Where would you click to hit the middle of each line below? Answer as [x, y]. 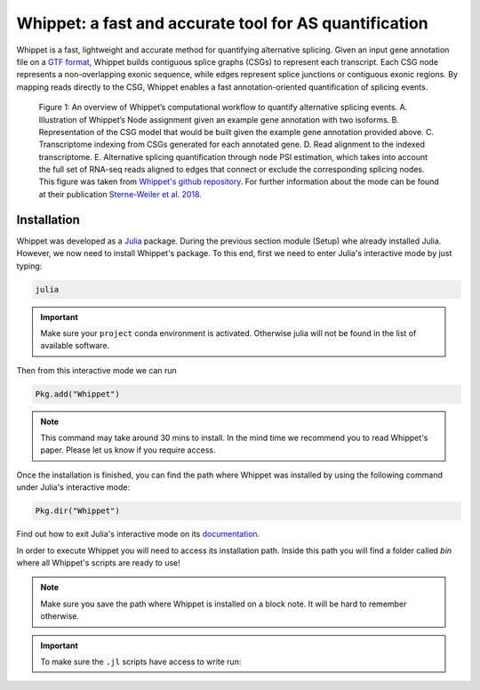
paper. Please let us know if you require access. [128, 450]
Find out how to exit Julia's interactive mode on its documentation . [138, 534]
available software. [75, 346]
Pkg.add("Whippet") [77, 394]
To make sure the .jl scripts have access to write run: [141, 662]
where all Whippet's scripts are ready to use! [99, 562]
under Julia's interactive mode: [73, 487]
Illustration [58, 119]
